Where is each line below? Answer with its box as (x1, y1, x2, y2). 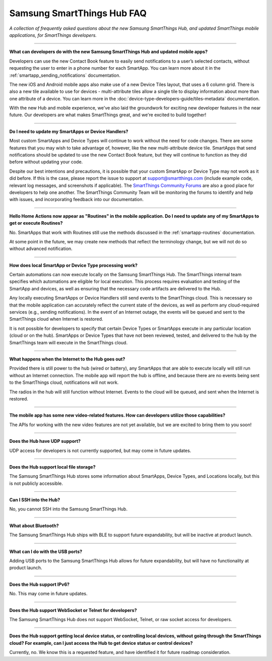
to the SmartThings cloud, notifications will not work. (9, 379, 119, 386)
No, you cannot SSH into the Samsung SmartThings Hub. (9, 506, 128, 512)
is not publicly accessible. (9, 480, 63, 486)
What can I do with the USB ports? (9, 548, 83, 554)
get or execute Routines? (9, 220, 63, 226)
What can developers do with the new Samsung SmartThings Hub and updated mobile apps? (9, 48, 208, 55)
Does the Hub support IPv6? (9, 581, 70, 587)
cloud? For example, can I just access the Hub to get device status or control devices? (9, 640, 193, 646)
